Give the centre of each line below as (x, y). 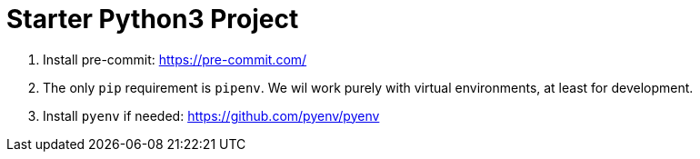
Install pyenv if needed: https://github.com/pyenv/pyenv (211, 115)
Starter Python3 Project (153, 19)
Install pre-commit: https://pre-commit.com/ (175, 59)
